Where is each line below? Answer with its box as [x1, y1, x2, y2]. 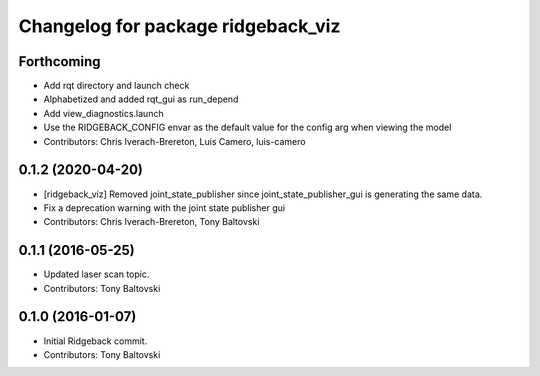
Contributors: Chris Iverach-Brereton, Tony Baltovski [43, 216, 260, 228]
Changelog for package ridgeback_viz [18, 15, 341, 37]
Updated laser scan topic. [43, 268, 150, 280]
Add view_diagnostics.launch [43, 107, 164, 119]
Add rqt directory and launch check [43, 80, 190, 92]
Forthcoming [18, 53, 101, 70]
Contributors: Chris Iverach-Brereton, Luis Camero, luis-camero [43, 135, 306, 147]
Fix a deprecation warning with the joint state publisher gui [43, 201, 285, 214]
